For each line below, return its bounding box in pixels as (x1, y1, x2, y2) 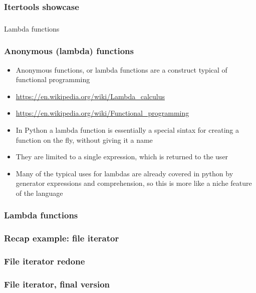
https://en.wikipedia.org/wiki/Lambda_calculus (16, 91, 165, 101)
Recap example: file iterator (4, 232, 119, 244)
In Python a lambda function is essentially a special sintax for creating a (16, 124, 239, 135)
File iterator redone (4, 255, 85, 267)
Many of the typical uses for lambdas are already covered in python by (16, 168, 233, 178)
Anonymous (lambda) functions (4, 45, 134, 57)
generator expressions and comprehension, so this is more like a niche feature (16, 178, 252, 188)
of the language (16, 187, 63, 198)
